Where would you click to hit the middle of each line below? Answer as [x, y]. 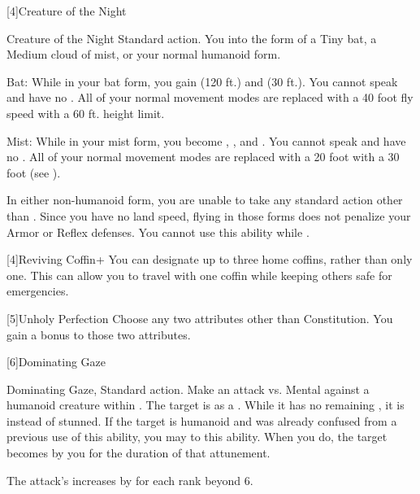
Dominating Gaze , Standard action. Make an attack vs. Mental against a [188, 389]
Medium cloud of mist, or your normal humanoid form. [144, 54]
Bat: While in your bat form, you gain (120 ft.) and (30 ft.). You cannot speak [202, 81]
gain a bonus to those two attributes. [99, 334]
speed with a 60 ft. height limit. [86, 113]
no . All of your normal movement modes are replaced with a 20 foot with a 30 [203, 157]
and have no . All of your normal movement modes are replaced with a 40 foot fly [210, 97]
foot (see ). [34, 172]
